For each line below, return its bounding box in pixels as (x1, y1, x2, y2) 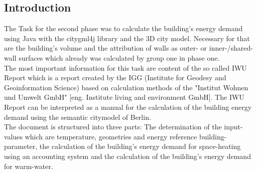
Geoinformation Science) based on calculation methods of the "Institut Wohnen (4, 82, 248, 92)
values (4, 131, 23, 141)
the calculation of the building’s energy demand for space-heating (39, 141, 241, 151)
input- (224, 121, 243, 132)
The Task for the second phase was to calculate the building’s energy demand (4, 23, 243, 34)
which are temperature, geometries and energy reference (25, 131, 197, 141)
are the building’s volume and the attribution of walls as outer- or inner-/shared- (4, 43, 253, 53)
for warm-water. (4, 160, 53, 171)
